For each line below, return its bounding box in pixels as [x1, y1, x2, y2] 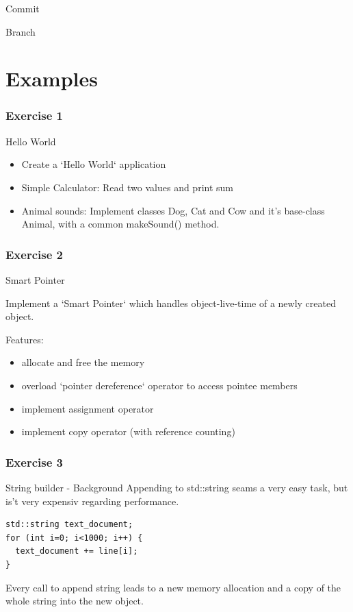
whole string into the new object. [5, 593, 144, 608]
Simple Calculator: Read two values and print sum [21, 180, 233, 194]
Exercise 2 [5, 245, 63, 262]
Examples [5, 64, 98, 93]
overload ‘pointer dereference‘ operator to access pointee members [21, 378, 298, 392]
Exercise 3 [5, 453, 63, 470]
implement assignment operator [21, 401, 154, 415]
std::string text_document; [5, 519, 133, 530]
